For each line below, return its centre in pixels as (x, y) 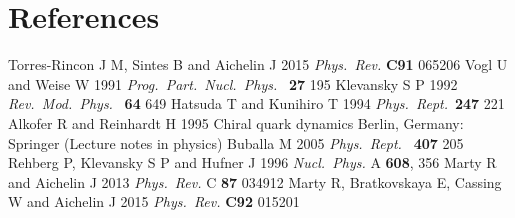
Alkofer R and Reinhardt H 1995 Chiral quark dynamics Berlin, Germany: (236, 122)
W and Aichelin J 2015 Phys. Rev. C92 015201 (154, 201)
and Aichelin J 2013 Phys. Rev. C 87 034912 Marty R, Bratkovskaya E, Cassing (255, 181)
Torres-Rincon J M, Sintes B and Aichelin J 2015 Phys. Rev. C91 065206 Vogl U (258, 64)
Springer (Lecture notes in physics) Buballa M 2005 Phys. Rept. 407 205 (236, 142)
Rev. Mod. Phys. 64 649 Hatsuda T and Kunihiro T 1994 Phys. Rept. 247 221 (256, 103)
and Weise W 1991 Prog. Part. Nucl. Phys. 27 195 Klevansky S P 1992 (233, 83)
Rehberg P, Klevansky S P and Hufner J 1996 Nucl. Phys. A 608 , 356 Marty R (252, 162)
